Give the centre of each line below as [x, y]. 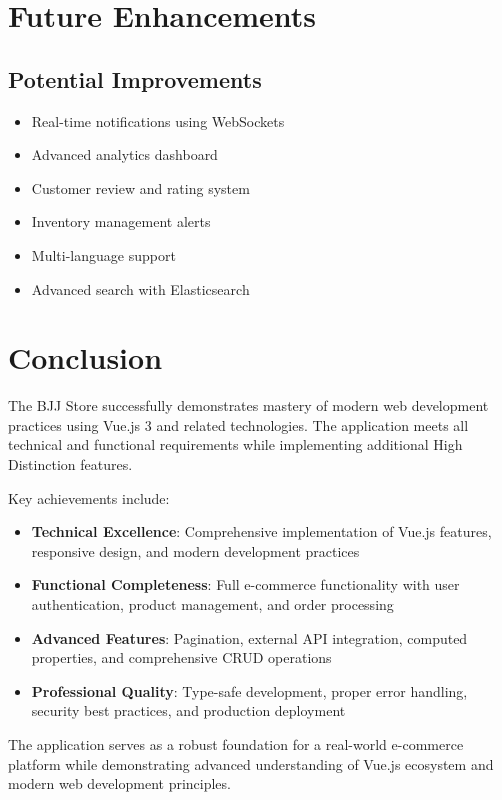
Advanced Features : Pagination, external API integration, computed [249, 637]
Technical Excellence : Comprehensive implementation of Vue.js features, [261, 531]
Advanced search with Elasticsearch [140, 288]
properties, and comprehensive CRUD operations [181, 657]
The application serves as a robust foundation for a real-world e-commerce [236, 743]
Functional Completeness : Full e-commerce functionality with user [245, 584]
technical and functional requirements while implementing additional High [235, 444]
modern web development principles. [119, 783]
